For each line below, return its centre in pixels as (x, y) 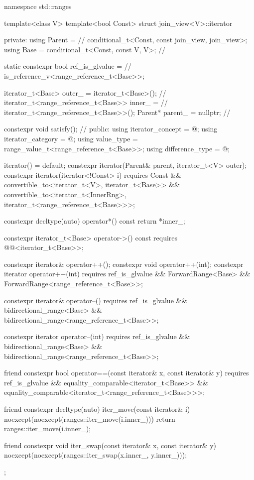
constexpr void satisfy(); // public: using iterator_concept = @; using (111, 129)
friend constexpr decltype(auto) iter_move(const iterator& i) (97, 409)
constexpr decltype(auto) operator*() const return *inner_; (95, 221)
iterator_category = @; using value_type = (71, 138)
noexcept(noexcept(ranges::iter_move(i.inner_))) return (90, 419)
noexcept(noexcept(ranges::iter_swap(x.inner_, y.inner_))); (96, 455)
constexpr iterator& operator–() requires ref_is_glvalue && (96, 300)
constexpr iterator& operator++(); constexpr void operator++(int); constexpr (124, 264)
